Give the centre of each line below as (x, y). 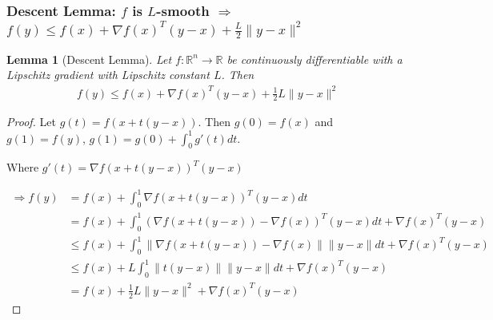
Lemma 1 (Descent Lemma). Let (89, 59)
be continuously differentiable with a (315, 59)
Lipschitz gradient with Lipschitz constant (108, 75)
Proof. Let (31, 122)
